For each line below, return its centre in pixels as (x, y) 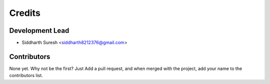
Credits (25, 13)
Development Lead (39, 31)
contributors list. (26, 76)
